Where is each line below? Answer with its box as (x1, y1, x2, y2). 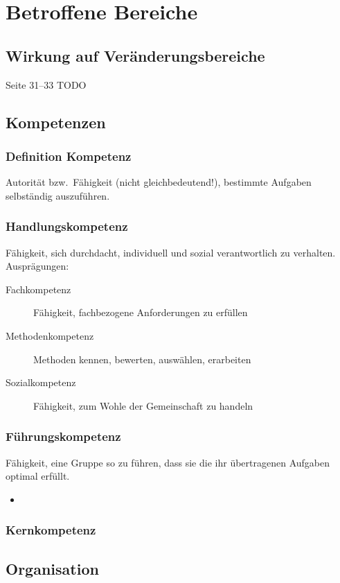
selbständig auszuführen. (6, 188, 110, 202)
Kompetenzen (6, 111, 106, 132)
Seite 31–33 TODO (6, 77, 87, 92)
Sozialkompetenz (6, 375, 76, 390)
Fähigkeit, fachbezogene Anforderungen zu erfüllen (33, 305, 248, 320)
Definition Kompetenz (6, 147, 132, 164)
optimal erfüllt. (6, 469, 70, 483)
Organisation (6, 557, 99, 579)
